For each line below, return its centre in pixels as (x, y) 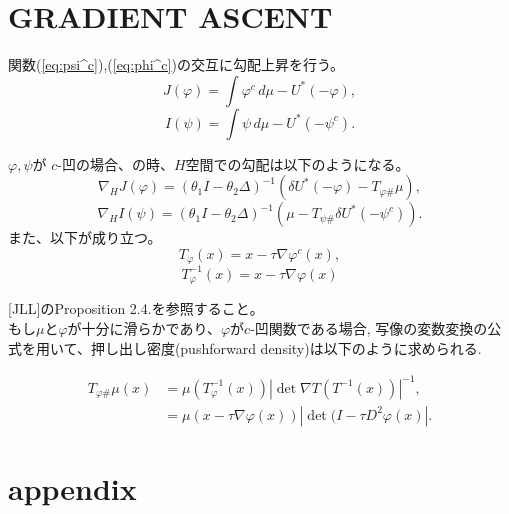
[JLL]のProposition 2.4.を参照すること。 (136, 308)
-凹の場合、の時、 (115, 163)
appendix (72, 487)
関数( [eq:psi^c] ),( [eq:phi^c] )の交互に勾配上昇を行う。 (176, 64)
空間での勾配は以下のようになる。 (297, 163)
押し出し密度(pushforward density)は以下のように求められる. (286, 347)
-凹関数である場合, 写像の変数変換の (369, 327)
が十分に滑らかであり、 (144, 327)
